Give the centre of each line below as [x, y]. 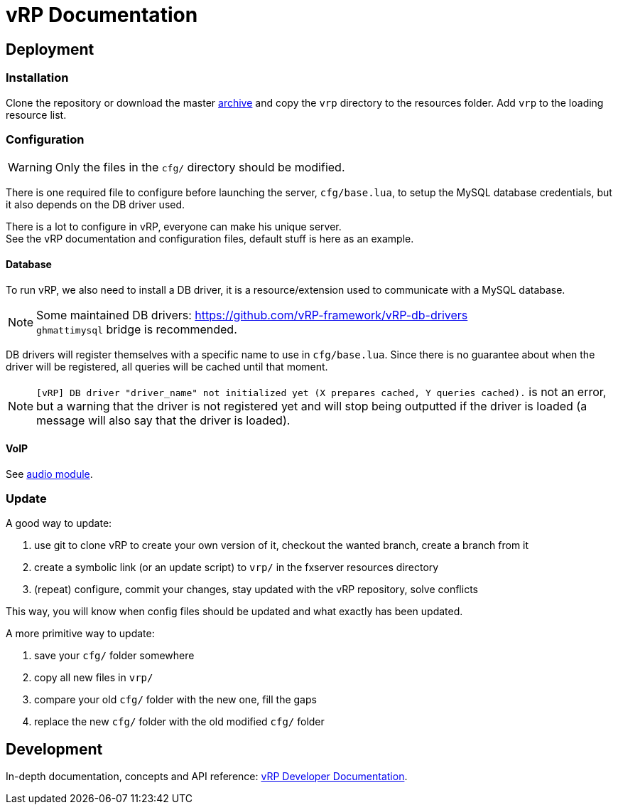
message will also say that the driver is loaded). [163, 420]
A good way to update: [59, 523]
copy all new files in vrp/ [94, 678]
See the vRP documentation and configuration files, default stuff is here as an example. [210, 239]
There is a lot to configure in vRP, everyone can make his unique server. [174, 227]
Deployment [50, 49]
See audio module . [49, 474]
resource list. [36, 114]
